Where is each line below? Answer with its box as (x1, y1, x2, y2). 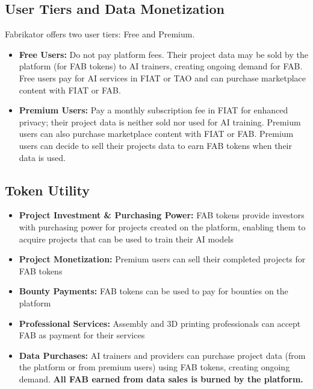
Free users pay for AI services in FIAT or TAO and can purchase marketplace (19, 71, 306, 84)
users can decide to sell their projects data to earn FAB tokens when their (19, 139, 293, 151)
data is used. (19, 151, 66, 163)
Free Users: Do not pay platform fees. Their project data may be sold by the (19, 48, 308, 60)
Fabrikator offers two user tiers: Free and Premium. (5, 28, 195, 40)
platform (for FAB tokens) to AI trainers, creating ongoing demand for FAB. (19, 60, 303, 72)
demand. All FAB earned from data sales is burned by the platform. (19, 372, 303, 385)
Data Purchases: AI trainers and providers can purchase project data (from (19, 349, 306, 361)
